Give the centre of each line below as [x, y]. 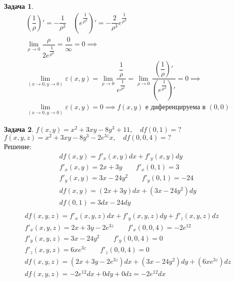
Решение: [18, 146]
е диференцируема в [176, 108]
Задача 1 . [19, 6]
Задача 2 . [19, 129]
